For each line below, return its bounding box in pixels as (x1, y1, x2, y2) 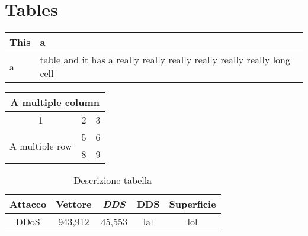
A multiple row (9, 138, 72, 153)
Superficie (169, 197, 216, 211)
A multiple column (10, 95, 100, 109)
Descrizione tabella (73, 173, 152, 187)
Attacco (9, 197, 47, 211)
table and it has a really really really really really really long (40, 53, 291, 67)
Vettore (56, 197, 92, 211)
